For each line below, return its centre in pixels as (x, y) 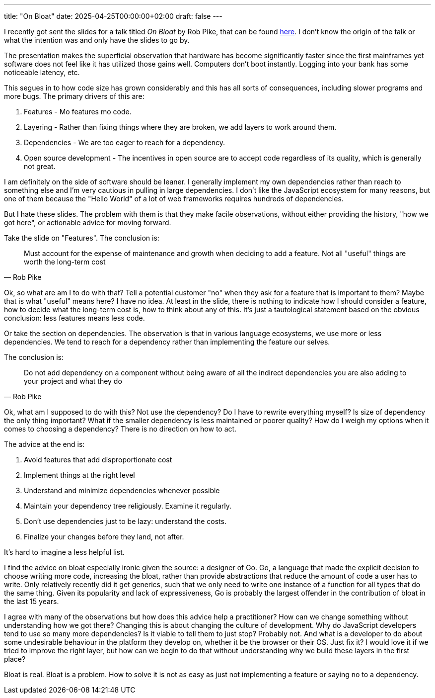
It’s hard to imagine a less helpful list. (64, 552)
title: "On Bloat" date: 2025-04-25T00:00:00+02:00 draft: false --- (113, 16)
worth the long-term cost (65, 262)
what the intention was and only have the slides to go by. (97, 40)
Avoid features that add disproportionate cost (98, 460)
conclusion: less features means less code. (74, 318)
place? (15, 659)
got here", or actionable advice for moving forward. (88, 222)
